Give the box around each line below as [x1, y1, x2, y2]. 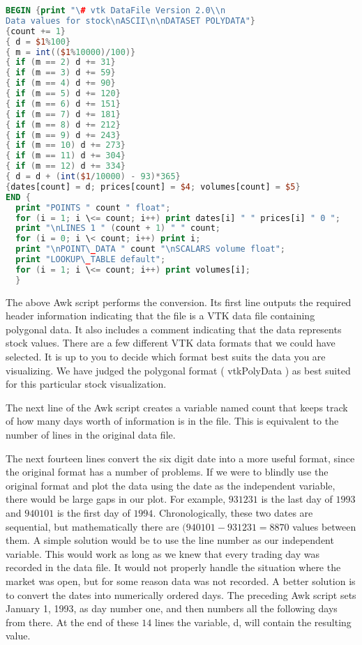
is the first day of [56, 505, 130, 519]
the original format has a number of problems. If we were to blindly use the [6, 464, 329, 479]
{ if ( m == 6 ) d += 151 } [6, 98, 121, 109]
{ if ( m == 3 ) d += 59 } [6, 68, 116, 78]
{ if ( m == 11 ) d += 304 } [6, 151, 126, 161]
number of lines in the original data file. [6, 427, 176, 441]
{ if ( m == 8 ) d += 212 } [6, 119, 121, 130]
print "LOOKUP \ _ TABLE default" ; [15, 255, 166, 264]
